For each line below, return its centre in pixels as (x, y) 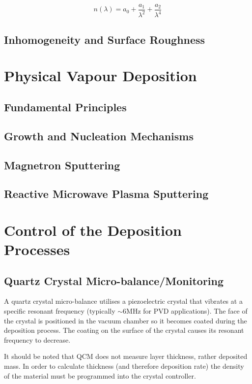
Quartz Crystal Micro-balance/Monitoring (114, 280)
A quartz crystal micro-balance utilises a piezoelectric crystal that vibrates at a (123, 301)
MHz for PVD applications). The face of (187, 311)
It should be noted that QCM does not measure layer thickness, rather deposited (126, 356)
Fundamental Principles (65, 107)
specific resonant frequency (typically (60, 311)
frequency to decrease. (37, 339)
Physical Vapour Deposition (100, 76)
